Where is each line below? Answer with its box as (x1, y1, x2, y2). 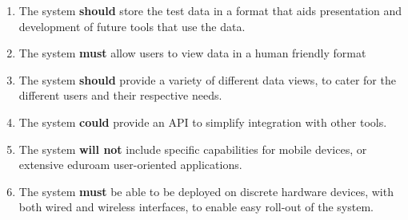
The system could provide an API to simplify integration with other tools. (18, 113, 387, 130)
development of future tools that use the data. (18, 18, 246, 34)
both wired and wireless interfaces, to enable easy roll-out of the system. (18, 198, 374, 215)
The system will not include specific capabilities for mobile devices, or (18, 140, 367, 157)
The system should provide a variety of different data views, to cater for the (18, 71, 396, 88)
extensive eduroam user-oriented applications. (18, 156, 242, 173)
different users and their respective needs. (18, 87, 222, 104)
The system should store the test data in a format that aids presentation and (18, 2, 402, 18)
